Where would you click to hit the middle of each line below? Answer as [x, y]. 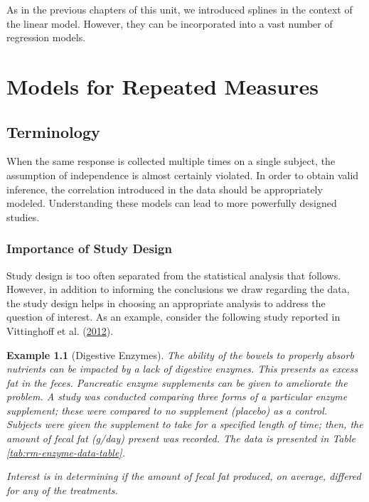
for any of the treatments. [62, 490]
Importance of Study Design [89, 249]
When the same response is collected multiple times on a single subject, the [171, 161]
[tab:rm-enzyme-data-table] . [66, 452]
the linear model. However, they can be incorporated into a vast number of [170, 23]
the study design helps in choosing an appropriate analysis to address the [166, 303]
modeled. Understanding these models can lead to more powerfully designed [172, 203]
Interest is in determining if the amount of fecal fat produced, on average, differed [184, 476]
